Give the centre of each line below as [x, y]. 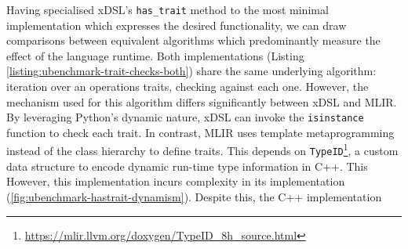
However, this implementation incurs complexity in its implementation [176, 181]
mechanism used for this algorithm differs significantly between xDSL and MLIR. [202, 101]
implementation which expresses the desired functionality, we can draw [177, 25]
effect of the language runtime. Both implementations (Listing [155, 55]
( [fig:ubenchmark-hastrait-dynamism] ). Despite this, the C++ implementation [194, 196]
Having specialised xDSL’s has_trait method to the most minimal [168, 9]
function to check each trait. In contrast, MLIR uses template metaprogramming [200, 132]
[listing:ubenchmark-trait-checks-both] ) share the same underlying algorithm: [191, 71]
